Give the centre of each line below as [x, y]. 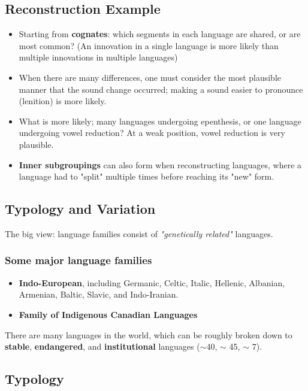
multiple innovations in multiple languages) [98, 57]
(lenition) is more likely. [63, 101]
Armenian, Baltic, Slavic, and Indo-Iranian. [99, 294]
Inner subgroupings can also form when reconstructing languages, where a [160, 164]
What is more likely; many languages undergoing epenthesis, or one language [160, 121]
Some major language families [78, 260]
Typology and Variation [80, 209]
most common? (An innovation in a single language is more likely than [149, 45]
